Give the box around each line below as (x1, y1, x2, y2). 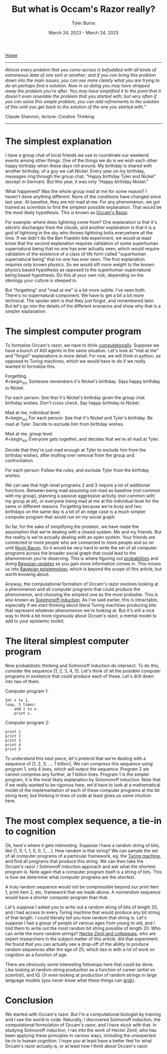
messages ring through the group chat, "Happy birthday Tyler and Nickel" (5, 173, 157, 179)
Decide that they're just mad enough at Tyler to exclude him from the (5, 447, 146, 453)
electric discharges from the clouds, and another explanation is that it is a (5, 224, 156, 230)
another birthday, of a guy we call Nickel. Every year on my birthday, (5, 168, 146, 174)
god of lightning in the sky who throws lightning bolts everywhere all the (5, 229, 153, 235)
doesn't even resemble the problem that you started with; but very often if (5, 93, 157, 99)
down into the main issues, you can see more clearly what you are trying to (5, 77, 160, 83)
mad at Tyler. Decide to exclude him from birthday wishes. (5, 421, 124, 427)
